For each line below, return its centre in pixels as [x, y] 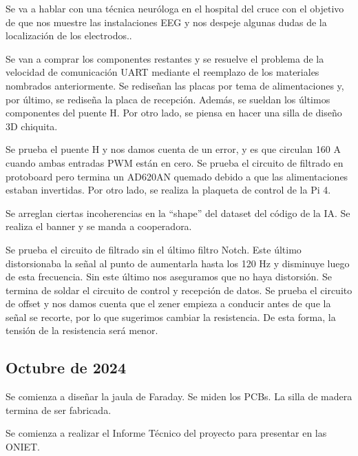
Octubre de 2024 [66, 367]
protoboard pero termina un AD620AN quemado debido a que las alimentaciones [177, 176]
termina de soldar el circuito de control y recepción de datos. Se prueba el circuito [179, 290]
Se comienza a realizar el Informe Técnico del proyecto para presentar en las [166, 433]
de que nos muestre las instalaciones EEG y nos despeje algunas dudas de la [166, 22]
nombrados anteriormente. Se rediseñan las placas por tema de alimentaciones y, [175, 85]
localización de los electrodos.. [69, 35]
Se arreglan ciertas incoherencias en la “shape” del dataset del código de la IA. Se [178, 213]
